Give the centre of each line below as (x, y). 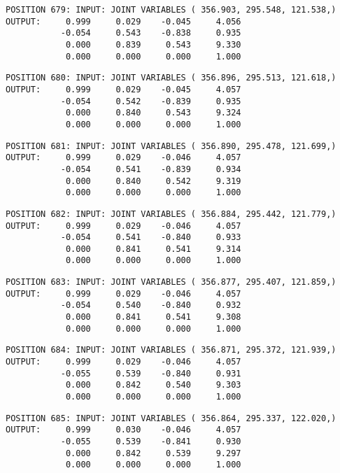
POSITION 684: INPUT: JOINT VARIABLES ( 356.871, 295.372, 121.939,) (171, 350)
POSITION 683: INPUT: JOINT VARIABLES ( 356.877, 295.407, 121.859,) (171, 282)
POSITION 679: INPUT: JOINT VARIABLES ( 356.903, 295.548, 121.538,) (171, 10)
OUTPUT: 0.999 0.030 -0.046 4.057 (123, 430)
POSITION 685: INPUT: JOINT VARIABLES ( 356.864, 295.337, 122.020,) (171, 418)
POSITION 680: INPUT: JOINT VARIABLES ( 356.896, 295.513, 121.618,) (171, 78)
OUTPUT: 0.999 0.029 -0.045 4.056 (123, 21)
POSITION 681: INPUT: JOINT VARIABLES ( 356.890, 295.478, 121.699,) (171, 146)
